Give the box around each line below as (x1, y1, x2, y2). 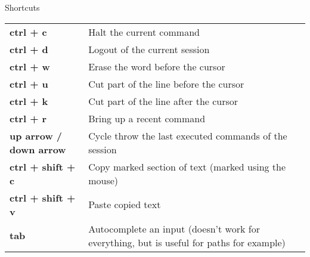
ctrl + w (10, 59, 50, 73)
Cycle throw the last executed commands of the (88, 128, 287, 143)
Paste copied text (88, 197, 161, 212)
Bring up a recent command (88, 111, 206, 125)
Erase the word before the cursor (88, 59, 225, 73)
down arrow (10, 142, 66, 156)
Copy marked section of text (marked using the (88, 159, 286, 174)
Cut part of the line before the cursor (88, 76, 244, 91)
